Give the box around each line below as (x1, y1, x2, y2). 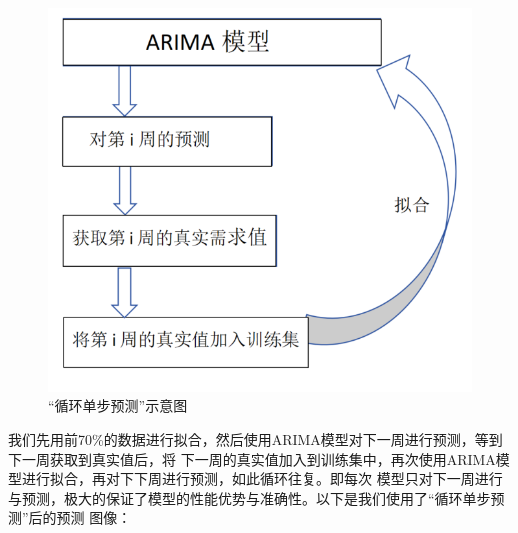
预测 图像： (56, 507, 132, 528)
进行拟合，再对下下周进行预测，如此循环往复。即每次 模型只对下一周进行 (21, 468, 503, 489)
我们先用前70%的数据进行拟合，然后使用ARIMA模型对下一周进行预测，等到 (8, 428, 503, 449)
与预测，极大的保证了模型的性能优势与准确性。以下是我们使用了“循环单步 (8, 487, 491, 508)
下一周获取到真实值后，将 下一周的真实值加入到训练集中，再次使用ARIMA (8, 448, 496, 469)
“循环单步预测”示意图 (48, 395, 188, 416)
